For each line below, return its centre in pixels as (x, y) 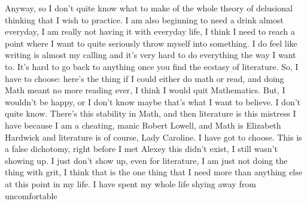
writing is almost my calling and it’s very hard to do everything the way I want (151, 55)
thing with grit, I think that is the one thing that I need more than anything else (153, 172)
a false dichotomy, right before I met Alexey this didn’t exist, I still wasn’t (141, 149)
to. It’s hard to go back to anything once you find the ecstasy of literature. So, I (152, 66)
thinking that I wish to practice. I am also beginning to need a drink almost (144, 19)
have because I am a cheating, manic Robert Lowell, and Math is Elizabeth (143, 125)
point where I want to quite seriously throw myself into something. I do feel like (151, 43)
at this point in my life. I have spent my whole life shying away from (130, 183)
